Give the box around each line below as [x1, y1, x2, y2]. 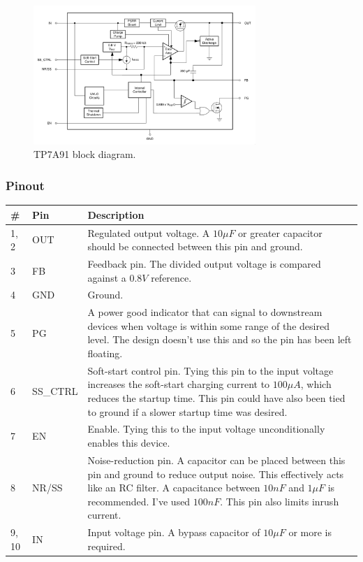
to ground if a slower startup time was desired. [87, 404, 288, 419]
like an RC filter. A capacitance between [87, 480, 260, 495]
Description [87, 207, 145, 222]
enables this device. [87, 435, 170, 450]
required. [87, 538, 126, 553]
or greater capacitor [238, 225, 323, 240]
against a [87, 270, 126, 284]
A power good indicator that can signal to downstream [87, 305, 323, 319]
